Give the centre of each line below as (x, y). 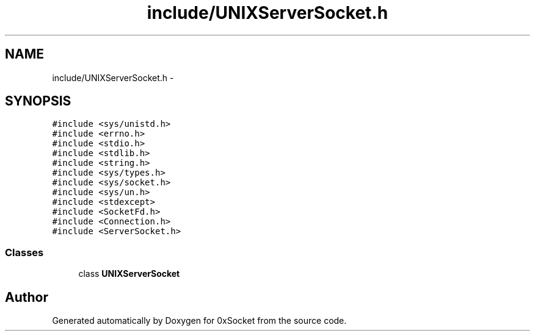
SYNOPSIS (38, 101)
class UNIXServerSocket (129, 274)
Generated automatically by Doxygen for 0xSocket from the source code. (199, 321)
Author (27, 297)
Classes (24, 252)
